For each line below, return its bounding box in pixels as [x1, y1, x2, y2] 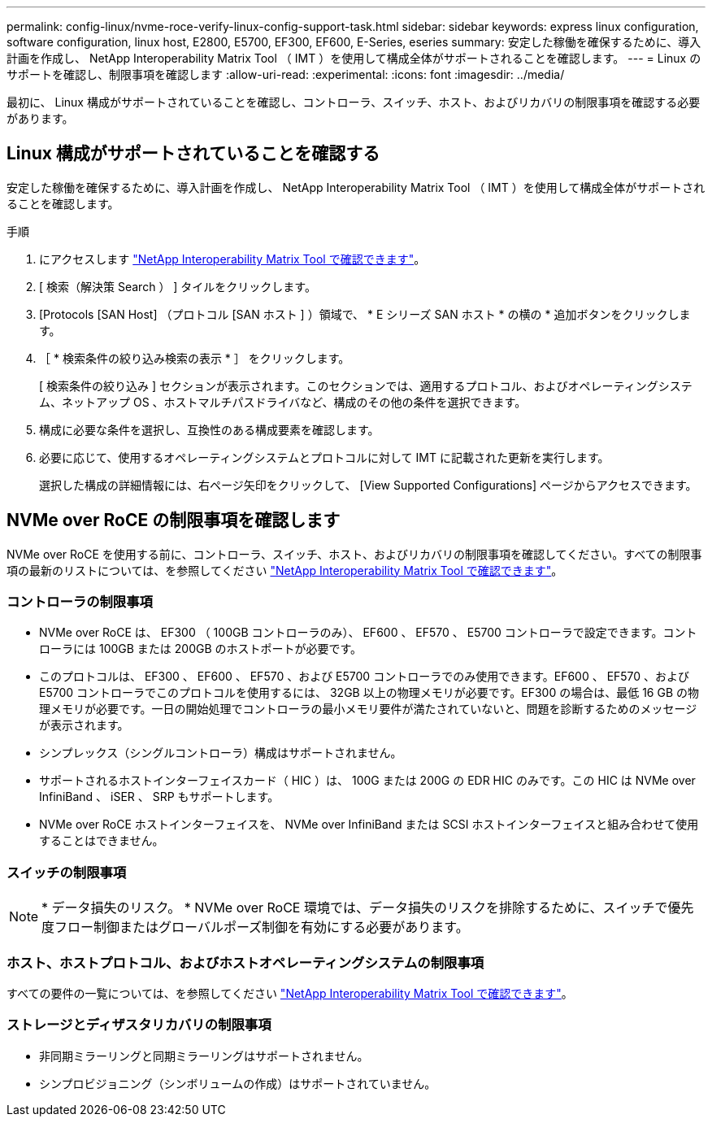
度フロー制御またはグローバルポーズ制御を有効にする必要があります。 [41, 919, 469, 936]
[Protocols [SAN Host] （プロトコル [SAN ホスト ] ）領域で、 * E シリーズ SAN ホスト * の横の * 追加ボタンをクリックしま [39, 307, 691, 321]
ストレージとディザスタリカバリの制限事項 [7, 1016, 271, 1034]
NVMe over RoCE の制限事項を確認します [7, 510, 341, 531]
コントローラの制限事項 [7, 594, 153, 611]
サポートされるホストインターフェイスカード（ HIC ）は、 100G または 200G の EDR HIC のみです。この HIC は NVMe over [39, 773, 696, 788]
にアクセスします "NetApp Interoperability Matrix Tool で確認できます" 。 [39, 251, 426, 266]
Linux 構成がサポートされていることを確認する [7, 143, 380, 164]
